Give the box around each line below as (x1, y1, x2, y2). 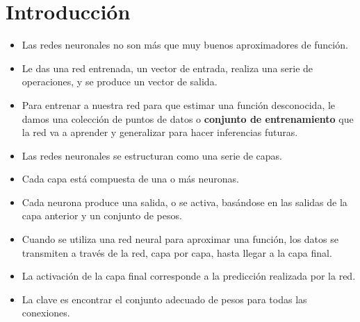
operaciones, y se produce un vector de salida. (22, 74, 218, 89)
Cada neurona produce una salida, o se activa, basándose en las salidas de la (22, 194, 347, 209)
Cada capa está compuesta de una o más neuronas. (22, 171, 239, 186)
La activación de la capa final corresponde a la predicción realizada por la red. (22, 269, 356, 283)
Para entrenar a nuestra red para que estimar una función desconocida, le (22, 97, 336, 112)
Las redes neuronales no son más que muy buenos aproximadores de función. (22, 37, 348, 52)
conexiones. (22, 305, 70, 320)
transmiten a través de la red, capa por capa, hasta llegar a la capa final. (22, 245, 332, 260)
